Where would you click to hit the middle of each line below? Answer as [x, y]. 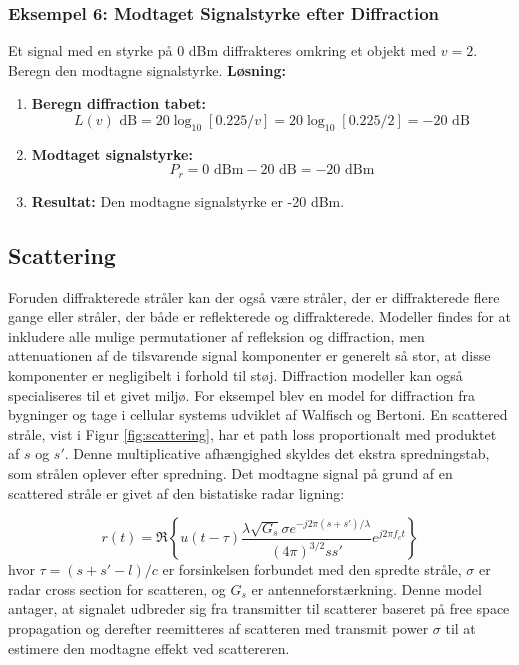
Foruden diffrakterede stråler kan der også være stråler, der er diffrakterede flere [254, 296]
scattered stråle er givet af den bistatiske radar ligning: [176, 492]
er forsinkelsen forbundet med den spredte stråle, [312, 569]
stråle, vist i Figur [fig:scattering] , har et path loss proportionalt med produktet [252, 433]
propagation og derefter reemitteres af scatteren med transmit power [218, 627]
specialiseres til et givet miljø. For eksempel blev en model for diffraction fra [241, 394]
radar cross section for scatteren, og [117, 588]
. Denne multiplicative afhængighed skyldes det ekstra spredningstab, [277, 453]
